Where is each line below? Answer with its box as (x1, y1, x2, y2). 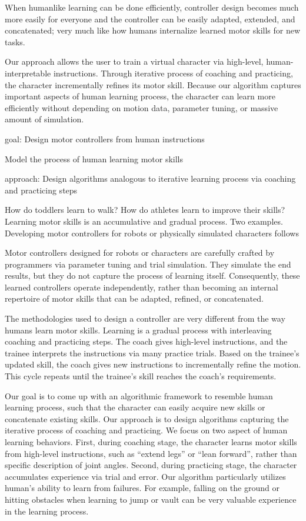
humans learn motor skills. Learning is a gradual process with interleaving (5, 323, 272, 336)
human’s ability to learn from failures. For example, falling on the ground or (5, 482, 280, 494)
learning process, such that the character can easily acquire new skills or (5, 401, 265, 413)
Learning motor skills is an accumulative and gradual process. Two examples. (5, 215, 283, 227)
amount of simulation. (5, 113, 84, 125)
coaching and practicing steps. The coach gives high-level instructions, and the (5, 335, 288, 348)
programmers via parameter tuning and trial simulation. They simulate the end (5, 258, 291, 270)
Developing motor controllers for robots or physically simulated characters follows (5, 226, 299, 239)
